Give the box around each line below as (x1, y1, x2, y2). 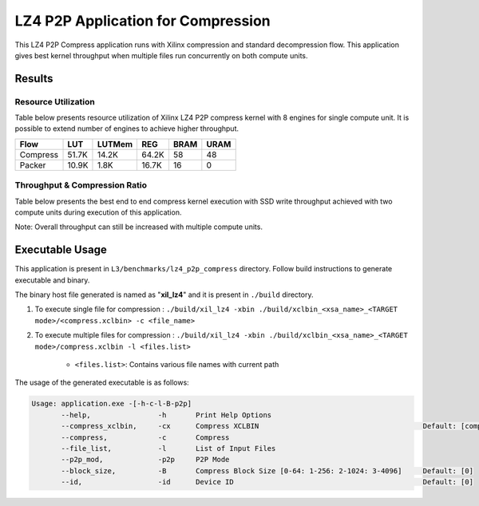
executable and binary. (14, 275, 90, 285)
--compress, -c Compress (61, 433, 230, 442)
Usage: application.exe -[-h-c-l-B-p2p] (31, 399, 192, 409)
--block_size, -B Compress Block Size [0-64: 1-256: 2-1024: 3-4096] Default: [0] (61, 466, 474, 475)
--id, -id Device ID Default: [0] (61, 477, 474, 487)
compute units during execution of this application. (14, 208, 182, 217)
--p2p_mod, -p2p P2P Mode (61, 455, 230, 464)
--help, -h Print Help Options (61, 410, 272, 419)
